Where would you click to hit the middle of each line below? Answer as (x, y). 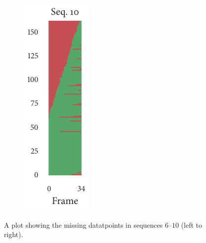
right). (14, 234)
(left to (192, 224)
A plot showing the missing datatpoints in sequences (83, 224)
